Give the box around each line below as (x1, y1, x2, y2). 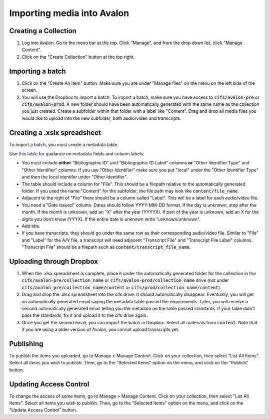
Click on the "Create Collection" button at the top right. (21, 54, 135, 60)
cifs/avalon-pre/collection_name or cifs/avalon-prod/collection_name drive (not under (21, 277, 229, 283)
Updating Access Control (9, 380, 89, 388)
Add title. (21, 223, 40, 229)
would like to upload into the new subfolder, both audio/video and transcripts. (21, 115, 181, 121)
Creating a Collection (9, 27, 77, 35)
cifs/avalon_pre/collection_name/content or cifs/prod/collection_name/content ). (21, 284, 221, 290)
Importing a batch (9, 67, 66, 75)
